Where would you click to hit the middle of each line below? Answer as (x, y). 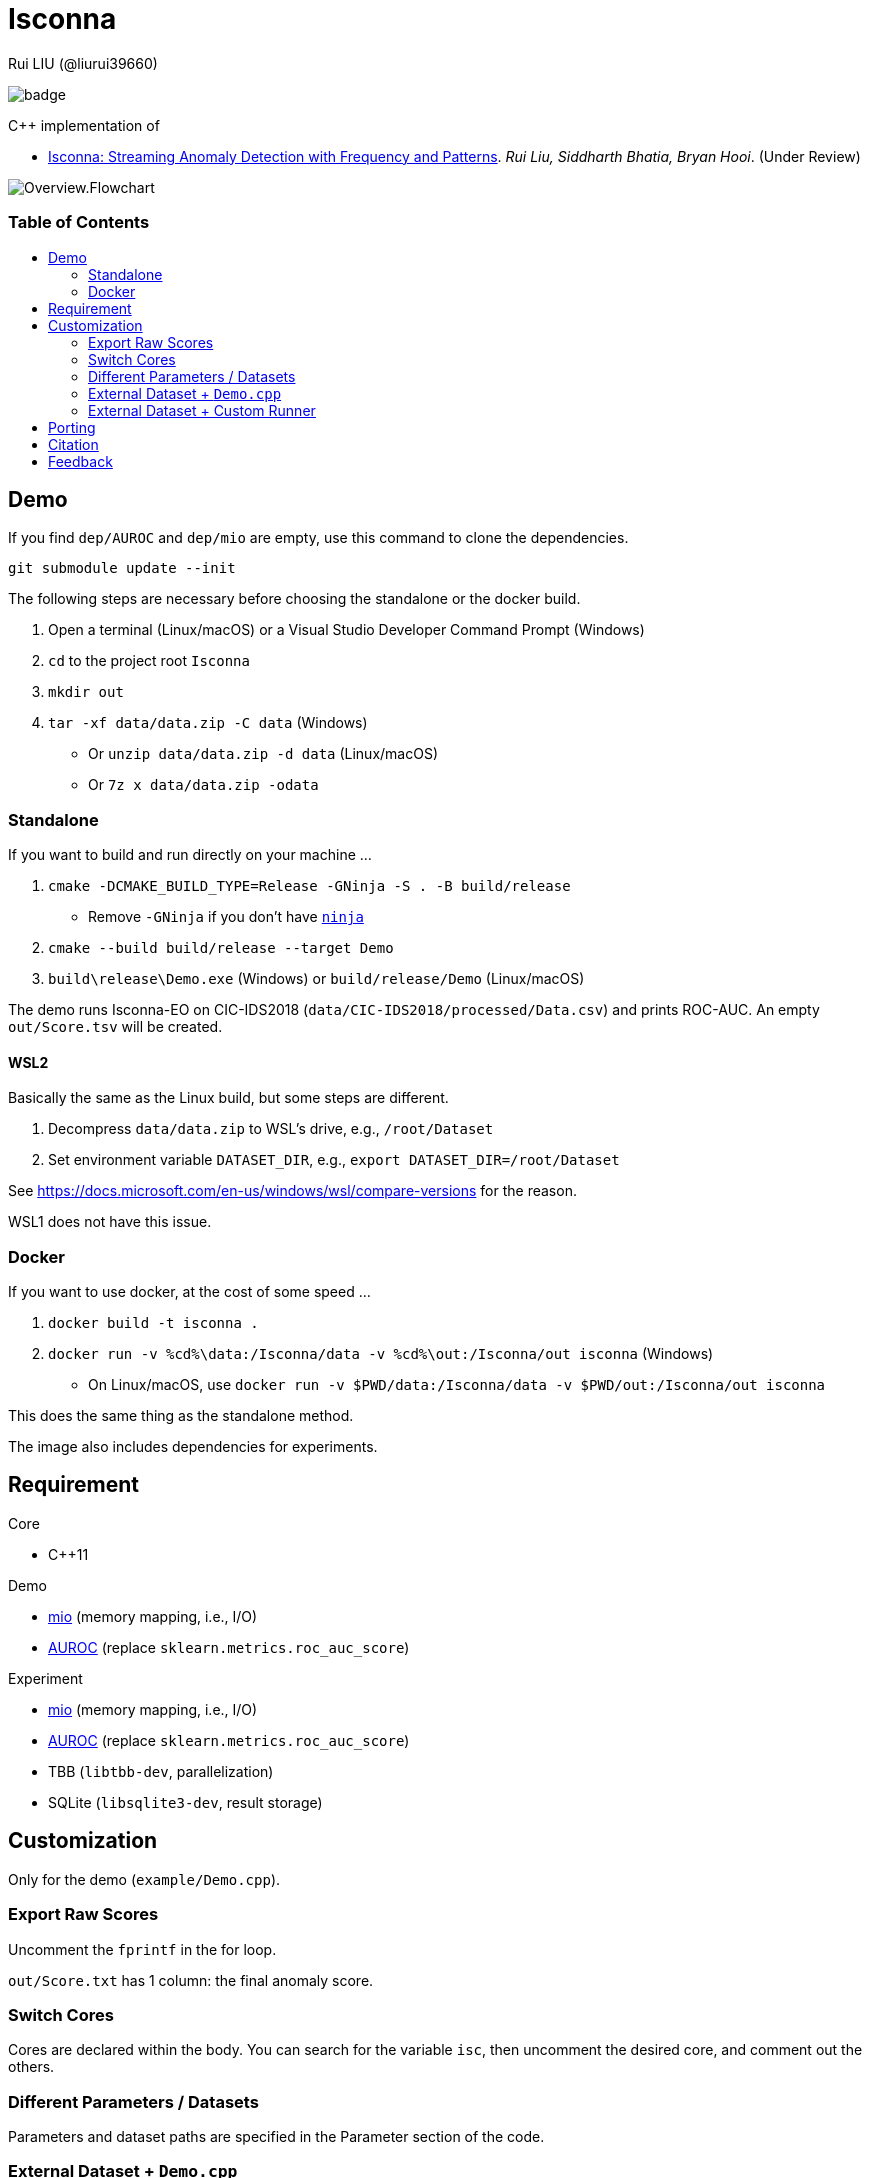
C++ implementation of (84, 125)
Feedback (80, 461)
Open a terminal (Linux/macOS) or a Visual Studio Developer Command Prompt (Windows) (346, 630)
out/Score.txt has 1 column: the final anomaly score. (191, 1980)
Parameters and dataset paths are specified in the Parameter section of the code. (276, 2136)
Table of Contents (79, 222)
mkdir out (86, 692)
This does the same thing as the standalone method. (181, 1416)
